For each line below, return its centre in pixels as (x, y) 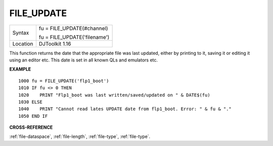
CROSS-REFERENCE (31, 127)
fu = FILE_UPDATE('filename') (74, 37)
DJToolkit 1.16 (55, 44)
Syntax (21, 33)
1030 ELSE (30, 102)
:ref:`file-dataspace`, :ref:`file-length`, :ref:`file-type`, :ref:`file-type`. (80, 136)
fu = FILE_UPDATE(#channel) (73, 28)
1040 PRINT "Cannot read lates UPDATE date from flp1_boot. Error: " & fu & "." (125, 109)
